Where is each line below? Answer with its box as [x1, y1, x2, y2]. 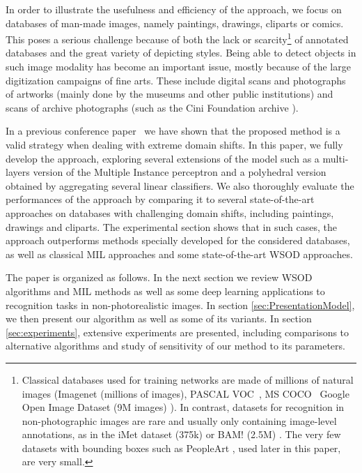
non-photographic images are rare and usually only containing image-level [22, 413, 337, 428]
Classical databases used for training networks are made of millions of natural [22, 372, 354, 386]
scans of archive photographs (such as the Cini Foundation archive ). [6, 100, 299, 114]
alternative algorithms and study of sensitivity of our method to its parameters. [6, 338, 345, 353]
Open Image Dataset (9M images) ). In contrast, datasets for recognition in [22, 400, 345, 414]
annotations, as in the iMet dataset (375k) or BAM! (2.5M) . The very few [22, 427, 341, 442]
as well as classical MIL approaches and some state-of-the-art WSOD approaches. [6, 246, 353, 261]
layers [6, 165, 30, 179]
